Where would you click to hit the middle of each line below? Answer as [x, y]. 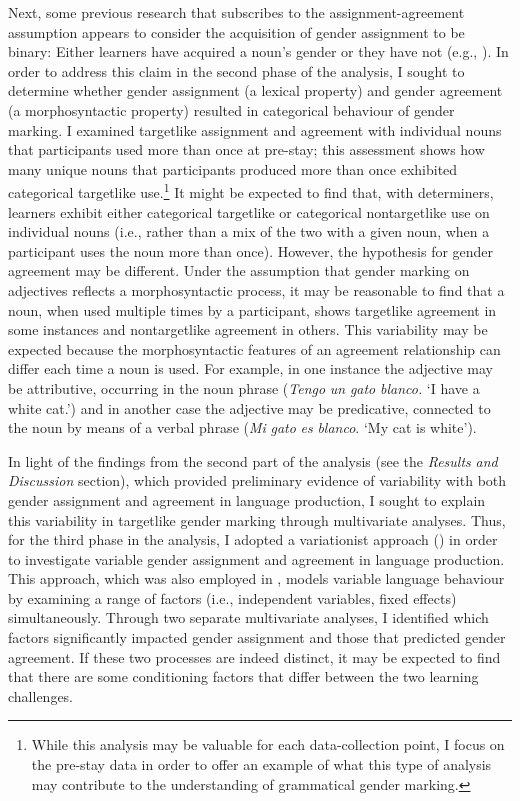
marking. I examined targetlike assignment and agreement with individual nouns [255, 129]
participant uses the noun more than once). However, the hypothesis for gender [251, 250]
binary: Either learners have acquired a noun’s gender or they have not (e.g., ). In [258, 51]
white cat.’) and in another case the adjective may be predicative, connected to [249, 407]
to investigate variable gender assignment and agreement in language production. [256, 558]
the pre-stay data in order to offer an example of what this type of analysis [261, 764]
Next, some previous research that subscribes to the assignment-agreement [236, 12]
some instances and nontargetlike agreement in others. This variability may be [248, 329]
